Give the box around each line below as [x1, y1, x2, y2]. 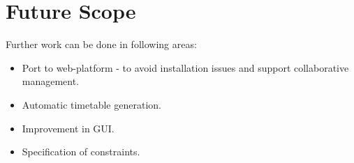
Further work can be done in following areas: [6, 37, 197, 52]
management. [22, 74, 80, 88]
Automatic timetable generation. [22, 97, 161, 111]
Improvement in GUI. [22, 121, 115, 135]
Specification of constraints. [22, 144, 140, 159]
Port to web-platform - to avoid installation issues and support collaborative [22, 60, 349, 75]
